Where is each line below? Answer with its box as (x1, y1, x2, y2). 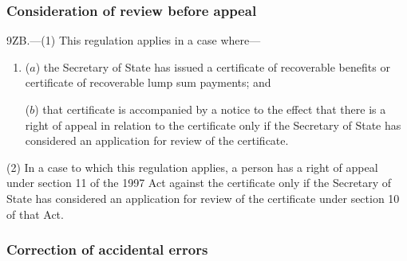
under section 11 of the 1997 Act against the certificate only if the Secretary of (6, 174, 392, 191)
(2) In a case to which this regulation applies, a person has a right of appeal (6, 158, 378, 175)
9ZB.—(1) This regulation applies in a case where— (6, 32, 261, 49)
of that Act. (6, 205, 64, 222)
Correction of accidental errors (6, 240, 208, 259)
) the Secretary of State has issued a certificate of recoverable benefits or (35, 58, 390, 75)
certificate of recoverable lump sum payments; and (25, 74, 271, 91)
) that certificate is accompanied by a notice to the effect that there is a (34, 101, 386, 117)
